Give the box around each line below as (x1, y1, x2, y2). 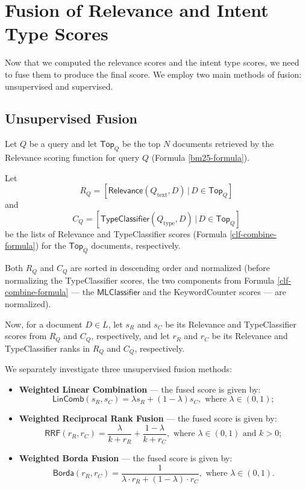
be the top (122, 137, 161, 150)
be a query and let (29, 137, 98, 150)
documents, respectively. (91, 239, 181, 252)
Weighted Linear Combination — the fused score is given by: (19, 382, 261, 395)
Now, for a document (5, 317, 83, 330)
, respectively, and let (91, 329, 170, 342)
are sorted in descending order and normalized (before (70, 261, 270, 274)
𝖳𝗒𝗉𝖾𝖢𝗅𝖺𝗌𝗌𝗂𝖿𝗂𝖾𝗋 (100, 214, 149, 223)
